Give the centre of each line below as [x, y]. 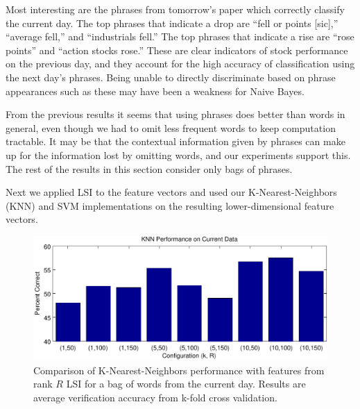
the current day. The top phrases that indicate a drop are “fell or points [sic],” [172, 23]
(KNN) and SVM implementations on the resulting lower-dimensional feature [170, 205]
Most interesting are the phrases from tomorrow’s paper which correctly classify [175, 9]
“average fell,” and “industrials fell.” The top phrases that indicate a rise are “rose [180, 36]
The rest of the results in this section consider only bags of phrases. [149, 168]
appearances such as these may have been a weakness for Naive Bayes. [155, 91]
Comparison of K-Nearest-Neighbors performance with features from [179, 370]
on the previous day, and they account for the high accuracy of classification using [180, 64]
